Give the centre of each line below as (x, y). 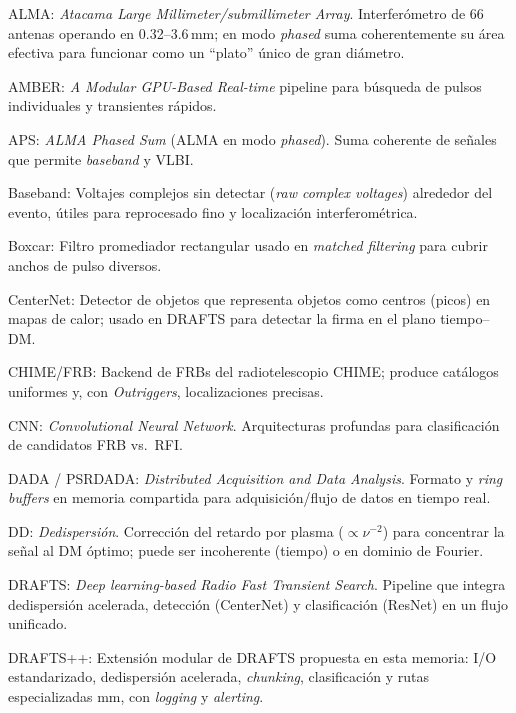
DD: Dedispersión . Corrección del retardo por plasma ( (176, 530)
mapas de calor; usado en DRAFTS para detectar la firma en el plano (222, 318)
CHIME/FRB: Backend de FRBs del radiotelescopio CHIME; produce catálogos (253, 371)
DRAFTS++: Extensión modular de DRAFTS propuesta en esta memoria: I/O (252, 656)
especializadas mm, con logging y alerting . (136, 696)
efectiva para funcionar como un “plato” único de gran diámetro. (206, 52)
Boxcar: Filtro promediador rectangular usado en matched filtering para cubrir (248, 245)
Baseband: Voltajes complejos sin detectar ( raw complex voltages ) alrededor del (250, 192)
